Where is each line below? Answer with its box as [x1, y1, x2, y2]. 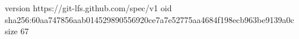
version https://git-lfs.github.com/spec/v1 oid [5, 2, 172, 14]
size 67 [5, 25, 29, 37]
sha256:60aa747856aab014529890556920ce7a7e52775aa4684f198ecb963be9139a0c [5, 13, 294, 25]
